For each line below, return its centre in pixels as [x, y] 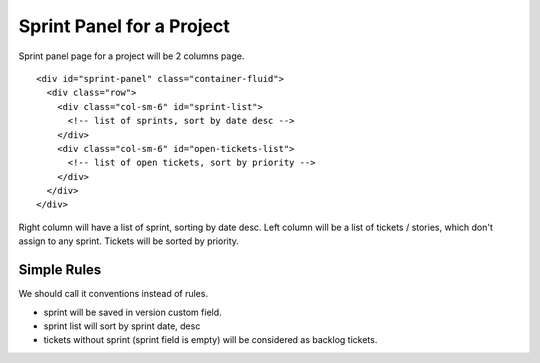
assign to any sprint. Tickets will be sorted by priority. [129, 241]
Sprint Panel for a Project [124, 26]
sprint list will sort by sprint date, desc [122, 326]
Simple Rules [60, 270]
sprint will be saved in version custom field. [132, 312]
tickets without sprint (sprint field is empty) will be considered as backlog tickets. [210, 340]
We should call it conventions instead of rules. [113, 294]
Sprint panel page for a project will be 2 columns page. [131, 56]
